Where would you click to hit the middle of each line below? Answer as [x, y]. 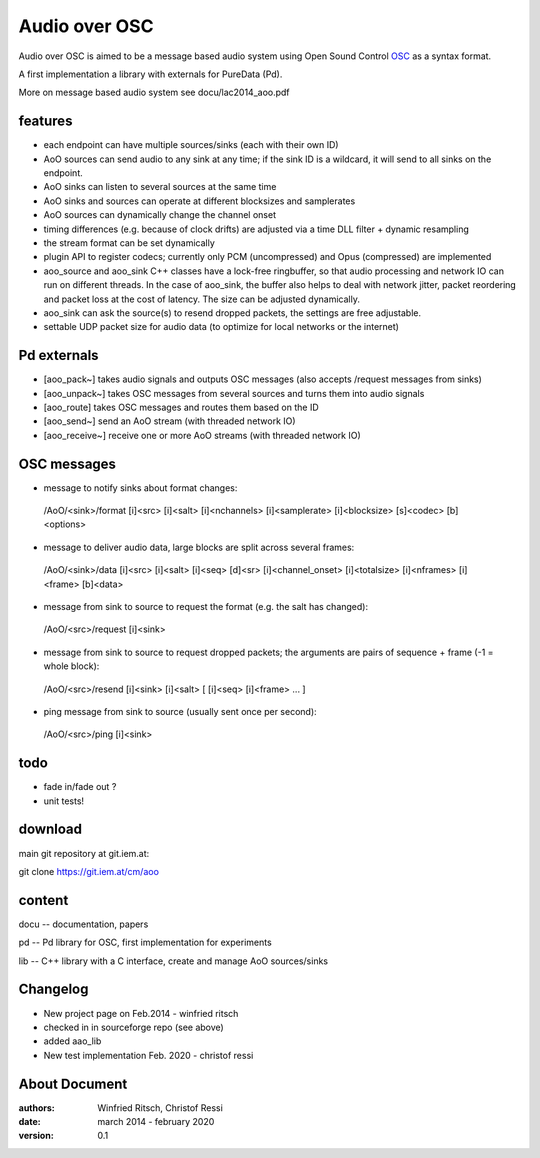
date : [29, 1122]
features [45, 121]
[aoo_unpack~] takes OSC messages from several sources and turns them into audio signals [234, 393]
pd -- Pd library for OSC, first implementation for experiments [145, 942]
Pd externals [58, 355]
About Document [73, 1083]
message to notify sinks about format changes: [140, 487]
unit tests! [64, 801]
